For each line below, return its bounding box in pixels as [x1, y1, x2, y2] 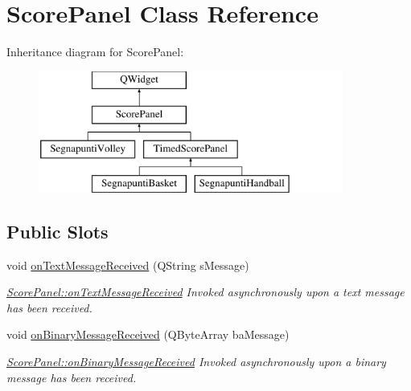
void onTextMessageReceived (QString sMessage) [6, 256, 249, 273]
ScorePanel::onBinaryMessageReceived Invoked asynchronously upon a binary [6, 353, 386, 370]
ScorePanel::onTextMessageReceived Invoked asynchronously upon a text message [6, 283, 405, 300]
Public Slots [6, 218, 109, 243]
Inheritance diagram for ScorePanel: [6, 43, 184, 60]
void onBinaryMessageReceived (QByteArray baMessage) [6, 326, 290, 343]
